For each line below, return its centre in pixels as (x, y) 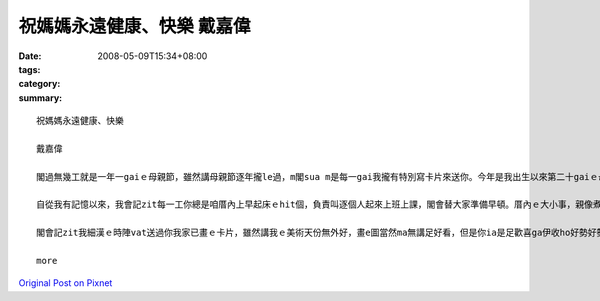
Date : (30, 56)
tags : (29, 69)
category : (39, 84)
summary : (40, 97)
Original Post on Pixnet (65, 283)
